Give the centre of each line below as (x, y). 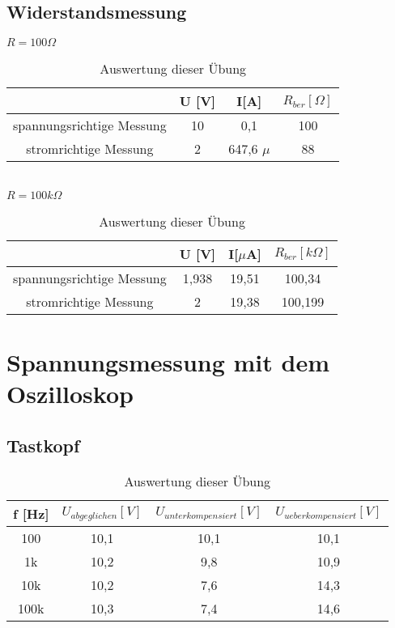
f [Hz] (31, 513)
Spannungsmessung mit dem (168, 361)
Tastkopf (43, 445)
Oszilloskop (70, 394)
